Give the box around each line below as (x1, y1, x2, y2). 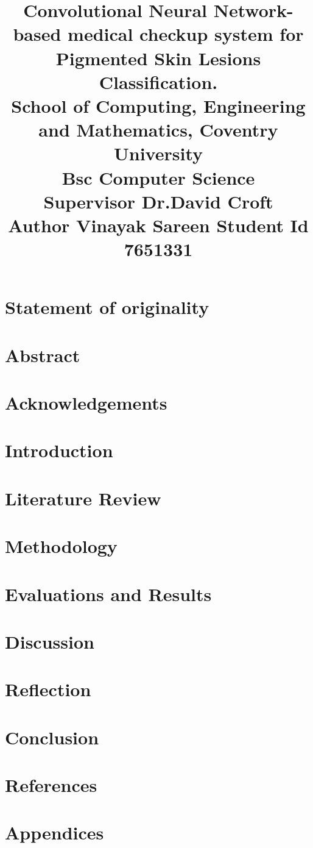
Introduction (5, 438, 113, 463)
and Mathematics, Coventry (38, 117, 278, 142)
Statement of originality (5, 294, 209, 319)
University (114, 141, 203, 166)
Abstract (5, 342, 80, 367)
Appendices (5, 820, 104, 845)
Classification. (99, 69, 218, 94)
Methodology (5, 533, 118, 558)
